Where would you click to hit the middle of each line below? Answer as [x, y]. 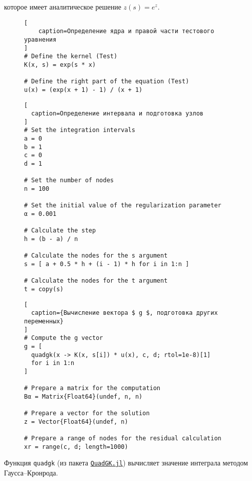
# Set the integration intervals [80, 130]
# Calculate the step [60, 231]
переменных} [44, 321]
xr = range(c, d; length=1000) [76, 447]
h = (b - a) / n [51, 239]
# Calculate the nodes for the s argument [96, 256]
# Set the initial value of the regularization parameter [123, 206]
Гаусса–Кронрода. [31, 473]
